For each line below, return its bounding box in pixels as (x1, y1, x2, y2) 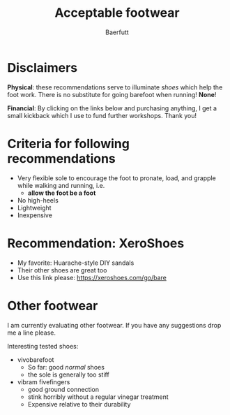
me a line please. (7, 328, 56, 337)
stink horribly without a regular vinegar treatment (27, 393, 169, 401)
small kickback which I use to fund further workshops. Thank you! (7, 111, 197, 119)
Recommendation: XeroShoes (7, 235, 185, 251)
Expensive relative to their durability (27, 400, 131, 408)
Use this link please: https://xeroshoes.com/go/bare (17, 273, 167, 282)
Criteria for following (7, 136, 130, 152)
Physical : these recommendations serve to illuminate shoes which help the (7, 82, 223, 92)
